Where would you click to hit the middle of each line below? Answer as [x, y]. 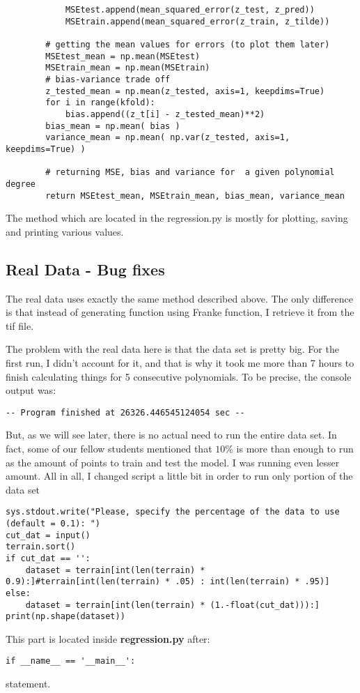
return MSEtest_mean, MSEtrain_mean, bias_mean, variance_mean [195, 196]
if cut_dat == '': [48, 558]
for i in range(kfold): [100, 103]
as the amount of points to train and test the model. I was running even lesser [173, 462]
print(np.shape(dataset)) [65, 617]
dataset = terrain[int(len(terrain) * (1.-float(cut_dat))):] [173, 605]
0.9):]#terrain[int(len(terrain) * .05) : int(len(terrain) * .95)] [168, 582]
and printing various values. [65, 231]
